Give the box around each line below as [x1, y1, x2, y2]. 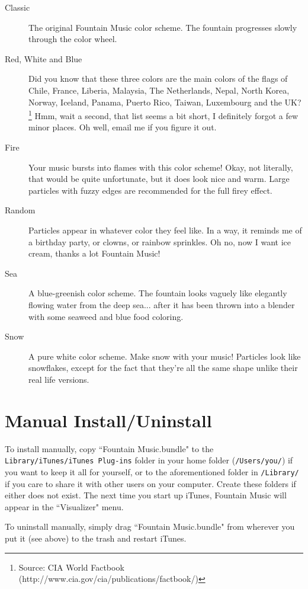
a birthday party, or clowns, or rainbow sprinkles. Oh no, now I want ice [28, 235, 291, 248]
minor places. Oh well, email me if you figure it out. [28, 121, 217, 133]
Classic [5, 1, 30, 13]
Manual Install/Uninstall [5, 408, 212, 432]
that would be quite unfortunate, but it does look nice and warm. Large [28, 172, 290, 185]
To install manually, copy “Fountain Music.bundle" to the [5, 442, 214, 454]
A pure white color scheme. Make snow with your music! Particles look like [28, 350, 301, 362]
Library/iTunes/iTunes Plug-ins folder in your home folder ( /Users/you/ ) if [5, 454, 293, 466]
